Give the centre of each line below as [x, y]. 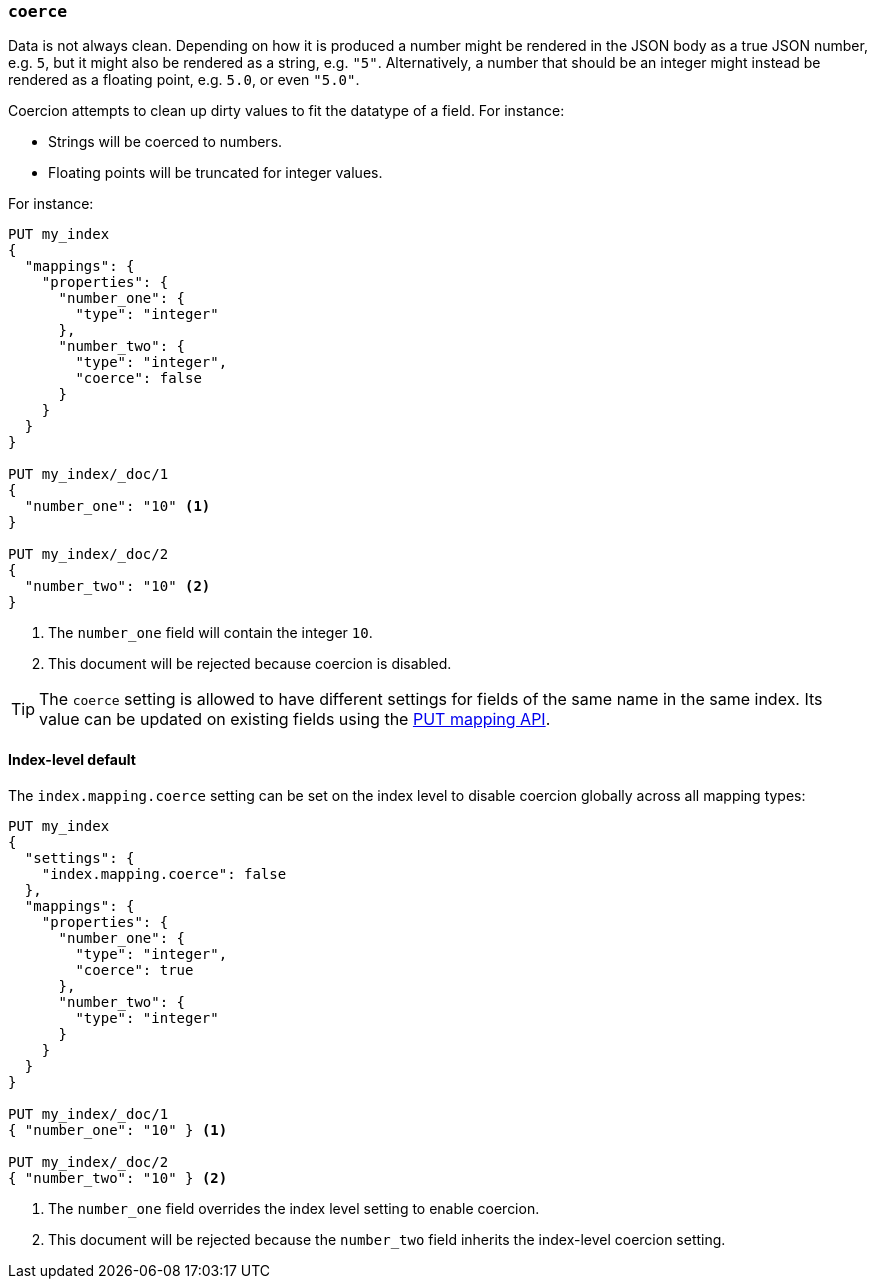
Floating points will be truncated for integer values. [215, 173]
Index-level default [72, 759]
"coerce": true [134, 969]
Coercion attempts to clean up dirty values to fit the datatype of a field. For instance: [286, 111]
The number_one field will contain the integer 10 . [210, 633]
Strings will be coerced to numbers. [165, 142]
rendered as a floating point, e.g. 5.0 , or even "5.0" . [184, 80]
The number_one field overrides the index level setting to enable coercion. [294, 1208]
